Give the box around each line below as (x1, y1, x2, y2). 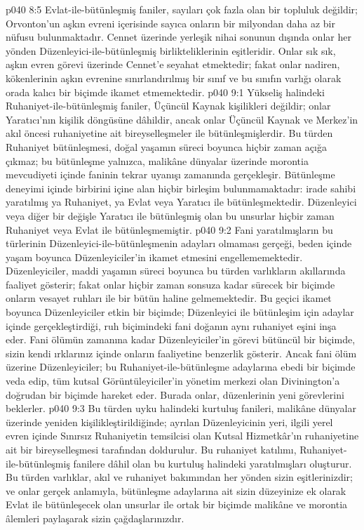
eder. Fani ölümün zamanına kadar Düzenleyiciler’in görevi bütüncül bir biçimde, (6, 332, 356, 347)
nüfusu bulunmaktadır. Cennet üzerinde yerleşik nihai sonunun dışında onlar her (6, 29, 351, 44)
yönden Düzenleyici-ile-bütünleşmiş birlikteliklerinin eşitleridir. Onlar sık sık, (6, 43, 336, 58)
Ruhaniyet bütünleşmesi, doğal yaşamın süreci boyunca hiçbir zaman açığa (6, 139, 327, 154)
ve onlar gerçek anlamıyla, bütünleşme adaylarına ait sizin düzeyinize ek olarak (6, 483, 346, 498)
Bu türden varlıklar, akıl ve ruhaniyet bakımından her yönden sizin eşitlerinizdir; (6, 470, 353, 484)
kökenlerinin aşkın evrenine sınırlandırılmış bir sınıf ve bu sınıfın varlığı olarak (6, 70, 342, 85)
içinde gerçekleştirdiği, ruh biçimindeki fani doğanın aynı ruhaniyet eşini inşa (6, 318, 337, 333)
